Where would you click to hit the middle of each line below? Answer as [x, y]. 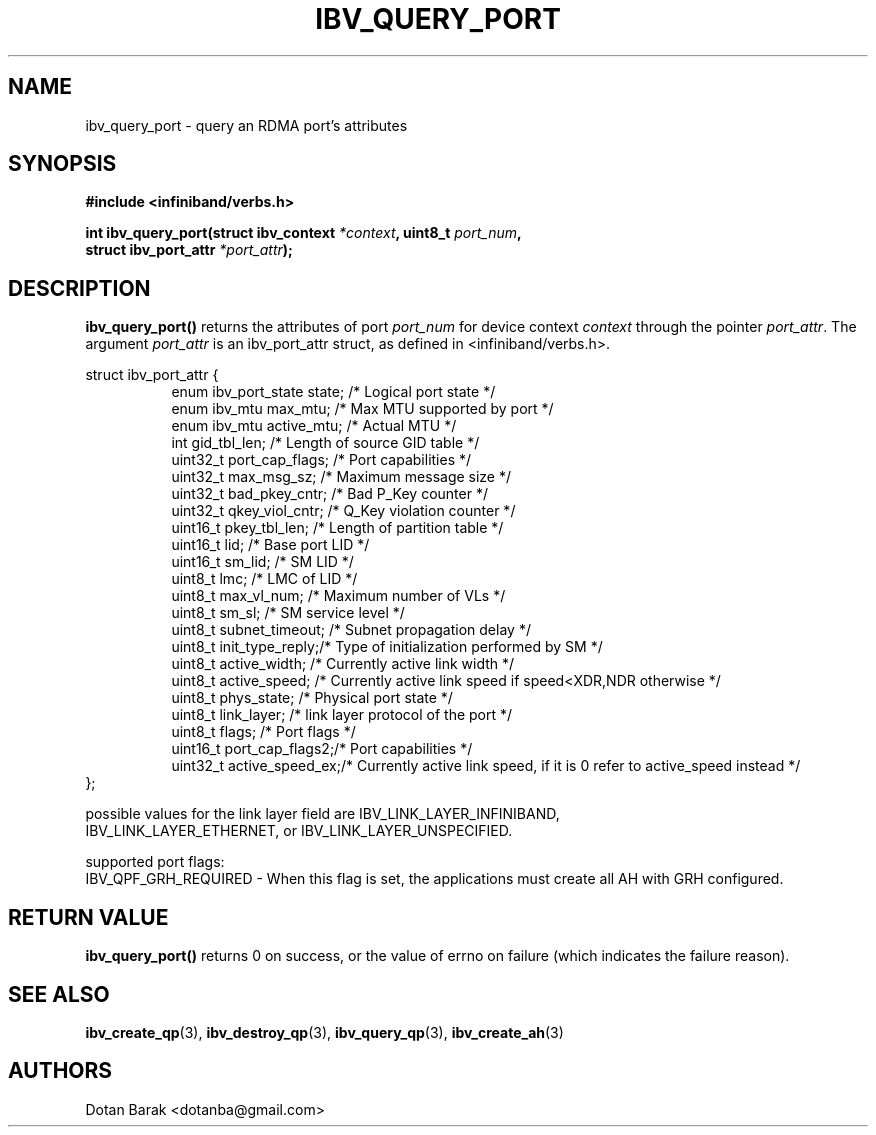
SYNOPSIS [62, 164]
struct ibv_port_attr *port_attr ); [189, 250]
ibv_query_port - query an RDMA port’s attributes [246, 125]
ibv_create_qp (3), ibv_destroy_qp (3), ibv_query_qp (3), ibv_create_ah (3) [324, 1032]
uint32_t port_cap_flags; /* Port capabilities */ [321, 460]
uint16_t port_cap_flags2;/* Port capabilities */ [322, 749]
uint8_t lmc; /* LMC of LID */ [264, 579]
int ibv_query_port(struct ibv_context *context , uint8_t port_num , [303, 233]
